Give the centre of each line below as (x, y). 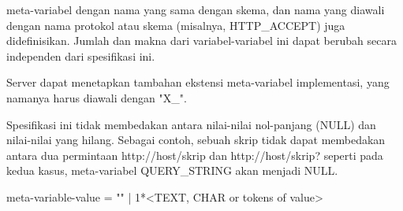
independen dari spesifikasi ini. (81, 56)
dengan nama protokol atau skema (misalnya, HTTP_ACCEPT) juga (176, 25)
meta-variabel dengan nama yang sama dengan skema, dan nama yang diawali (196, 9)
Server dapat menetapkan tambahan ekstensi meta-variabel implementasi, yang (198, 82)
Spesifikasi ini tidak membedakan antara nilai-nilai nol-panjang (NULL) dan (191, 124)
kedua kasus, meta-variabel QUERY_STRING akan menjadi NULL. (172, 170)
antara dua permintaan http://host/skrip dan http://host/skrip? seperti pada (195, 155)
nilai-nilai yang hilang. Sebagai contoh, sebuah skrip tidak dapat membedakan (196, 140)
